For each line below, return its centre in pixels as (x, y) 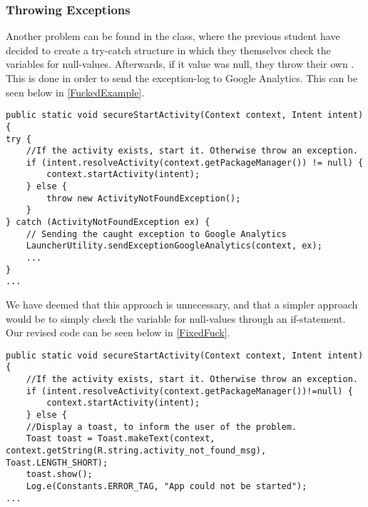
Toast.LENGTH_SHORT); (57, 462)
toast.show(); (59, 475)
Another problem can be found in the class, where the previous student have (173, 36)
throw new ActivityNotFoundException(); (144, 198)
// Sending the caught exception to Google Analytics (156, 234)
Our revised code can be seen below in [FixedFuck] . (118, 332)
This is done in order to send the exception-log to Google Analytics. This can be (182, 78)
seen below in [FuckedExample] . (75, 92)
